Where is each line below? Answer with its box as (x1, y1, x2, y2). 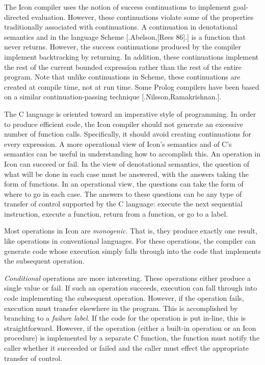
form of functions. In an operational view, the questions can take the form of (4, 178, 244, 189)
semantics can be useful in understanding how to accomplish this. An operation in (4, 148, 261, 159)
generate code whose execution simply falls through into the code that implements (4, 245, 261, 256)
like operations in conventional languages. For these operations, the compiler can (4, 236, 256, 246)
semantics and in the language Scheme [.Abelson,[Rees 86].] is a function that (4, 31, 246, 42)
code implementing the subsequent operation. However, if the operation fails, (4, 293, 244, 303)
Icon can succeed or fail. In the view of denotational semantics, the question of (4, 158, 249, 169)
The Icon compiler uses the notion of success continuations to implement (4, 2, 231, 12)
